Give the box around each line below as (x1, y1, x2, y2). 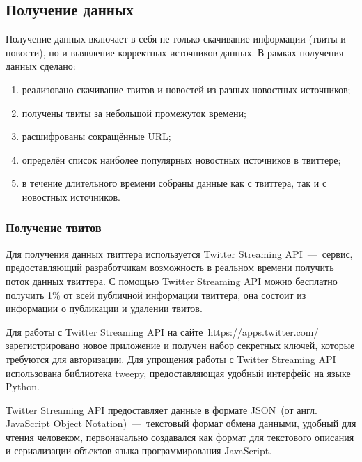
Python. (6, 379, 40, 394)
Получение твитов (6, 219, 102, 236)
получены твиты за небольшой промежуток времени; (22, 105, 246, 120)
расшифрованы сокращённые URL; (22, 129, 171, 144)
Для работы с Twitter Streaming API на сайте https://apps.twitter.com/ (6, 324, 319, 339)
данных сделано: (6, 59, 76, 73)
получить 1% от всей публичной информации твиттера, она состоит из (6, 287, 306, 302)
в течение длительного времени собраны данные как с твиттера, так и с (22, 176, 327, 190)
